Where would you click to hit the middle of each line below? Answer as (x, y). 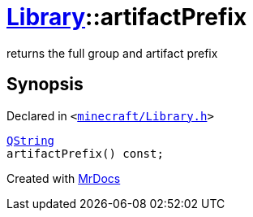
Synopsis (45, 85)
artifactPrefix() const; (85, 153)
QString (31, 140)
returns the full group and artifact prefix (112, 53)
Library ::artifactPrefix (127, 17)
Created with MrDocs (64, 178)
